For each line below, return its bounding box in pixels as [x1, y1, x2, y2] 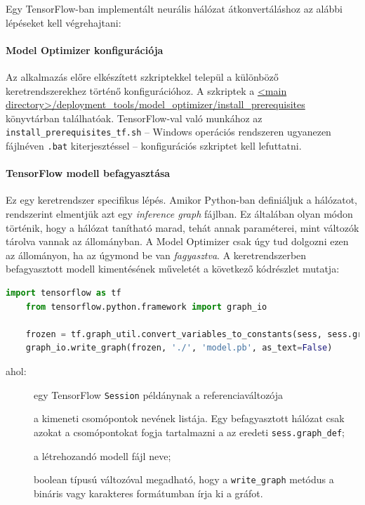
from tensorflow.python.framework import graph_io [25, 301, 267, 312]
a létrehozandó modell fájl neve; [34, 448, 171, 463]
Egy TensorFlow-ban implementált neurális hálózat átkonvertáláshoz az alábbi [6, 1, 343, 15]
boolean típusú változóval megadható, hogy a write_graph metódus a [34, 472, 334, 487]
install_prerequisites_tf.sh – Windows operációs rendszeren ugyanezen [6, 124, 331, 139]
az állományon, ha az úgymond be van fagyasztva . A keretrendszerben [6, 247, 307, 262]
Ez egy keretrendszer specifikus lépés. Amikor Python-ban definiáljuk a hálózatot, [6, 192, 357, 207]
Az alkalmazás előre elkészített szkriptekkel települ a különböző [6, 69, 279, 84]
